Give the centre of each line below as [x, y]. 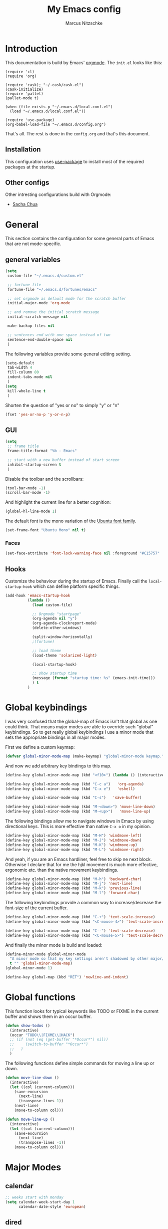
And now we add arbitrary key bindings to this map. [58, 766]
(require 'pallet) [24, 94]
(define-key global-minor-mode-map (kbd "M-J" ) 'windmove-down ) [73, 840]
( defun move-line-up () [30, 1119]
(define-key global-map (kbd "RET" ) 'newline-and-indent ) [67, 977]
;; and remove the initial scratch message [53, 312]
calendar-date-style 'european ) [52, 1206]
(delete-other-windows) [56, 628]
